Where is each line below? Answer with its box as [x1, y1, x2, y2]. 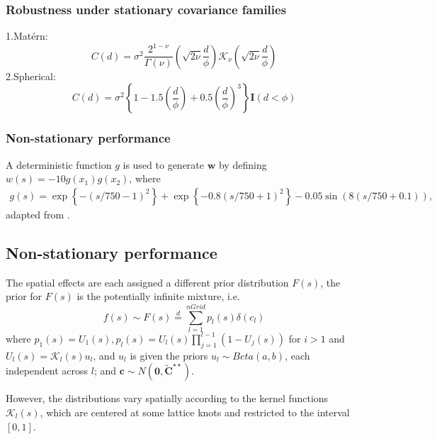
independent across [6, 363, 89, 378]
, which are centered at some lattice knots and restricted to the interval [40, 404, 350, 419]
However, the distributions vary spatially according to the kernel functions [6, 391, 329, 406]
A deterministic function [6, 157, 112, 172]
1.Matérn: [6, 28, 48, 43]
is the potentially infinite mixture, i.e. [76, 289, 240, 304]
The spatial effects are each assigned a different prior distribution [6, 274, 289, 289]
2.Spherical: [6, 68, 56, 83]
